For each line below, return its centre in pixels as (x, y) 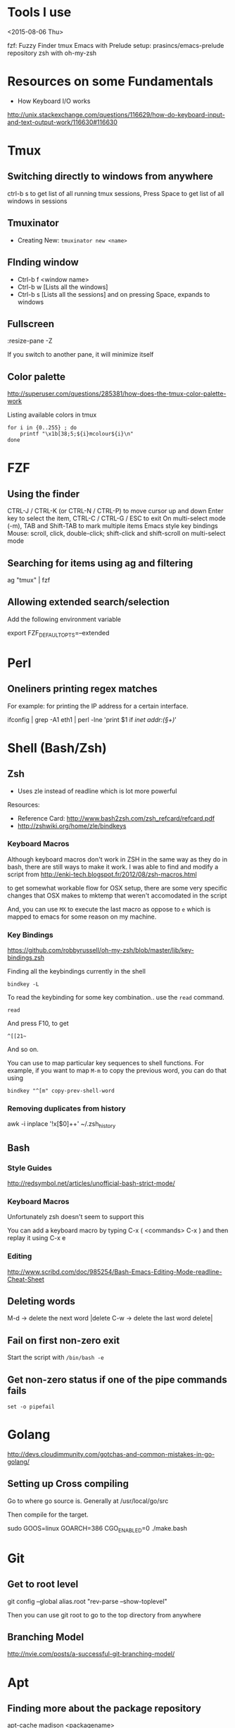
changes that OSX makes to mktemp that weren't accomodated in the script (117, 895)
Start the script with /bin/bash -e (56, 1357)
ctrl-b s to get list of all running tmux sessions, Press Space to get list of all (116, 193)
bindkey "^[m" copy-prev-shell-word (61, 1091)
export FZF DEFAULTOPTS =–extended (58, 633)
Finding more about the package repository (104, 1708)
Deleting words (42, 1301)
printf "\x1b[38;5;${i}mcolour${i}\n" (77, 434)
